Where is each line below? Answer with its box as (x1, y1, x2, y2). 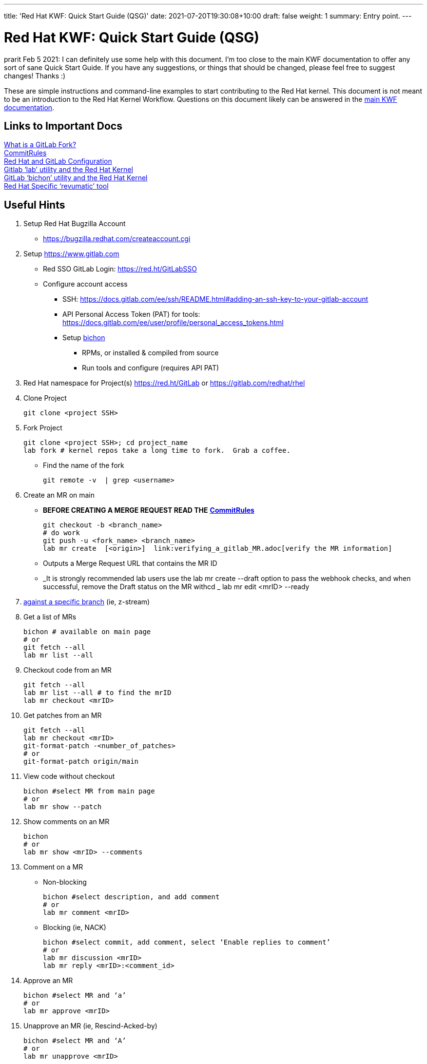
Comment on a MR (23, 863, 83, 871)
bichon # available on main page (23, 628, 151, 636)
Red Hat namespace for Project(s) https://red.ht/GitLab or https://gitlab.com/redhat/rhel (23, 379, 305, 387)
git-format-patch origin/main (23, 757, 139, 766)
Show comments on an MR (23, 817, 110, 826)
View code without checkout (23, 772, 115, 781)
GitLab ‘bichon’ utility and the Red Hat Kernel (4, 174, 148, 182)
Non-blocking (43, 878, 87, 887)
